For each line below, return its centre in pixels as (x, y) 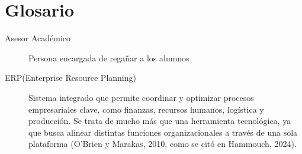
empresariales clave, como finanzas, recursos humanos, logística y (146, 109)
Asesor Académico (38, 38)
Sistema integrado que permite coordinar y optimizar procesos (141, 97)
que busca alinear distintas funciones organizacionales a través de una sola (163, 132)
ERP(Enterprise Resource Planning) (70, 78)
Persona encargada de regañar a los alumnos (109, 58)
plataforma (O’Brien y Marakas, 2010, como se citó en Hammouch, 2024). (163, 144)
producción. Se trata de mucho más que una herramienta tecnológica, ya (160, 121)
